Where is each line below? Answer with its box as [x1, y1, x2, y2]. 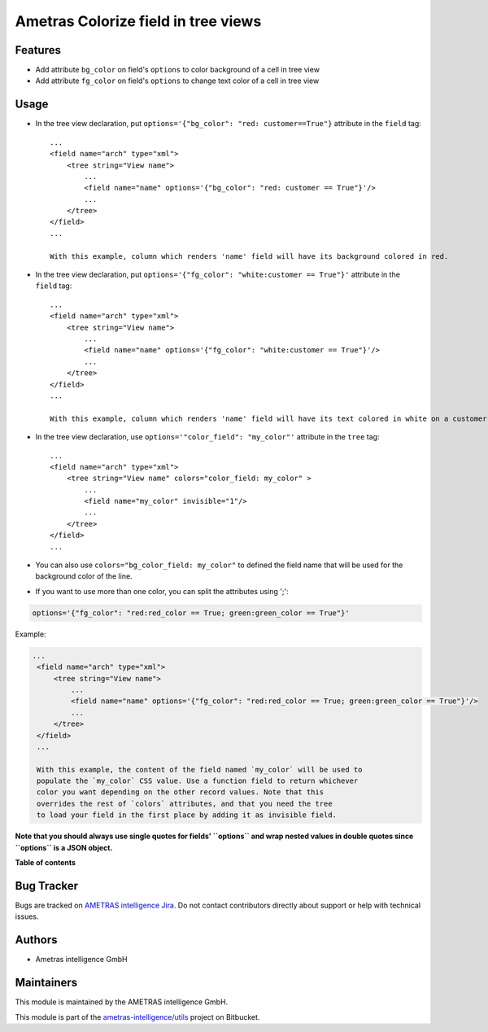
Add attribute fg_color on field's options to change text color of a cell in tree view [35, 76, 320, 85]
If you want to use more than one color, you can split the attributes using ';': [35, 586, 289, 596]
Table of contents [15, 858, 76, 867]
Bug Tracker [15, 879, 79, 893]
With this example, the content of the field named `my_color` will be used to [37, 765, 363, 774]
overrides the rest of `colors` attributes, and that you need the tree [37, 798, 333, 808]
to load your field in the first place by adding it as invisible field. [37, 811, 338, 820]
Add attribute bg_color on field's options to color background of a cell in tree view [35, 65, 320, 75]
